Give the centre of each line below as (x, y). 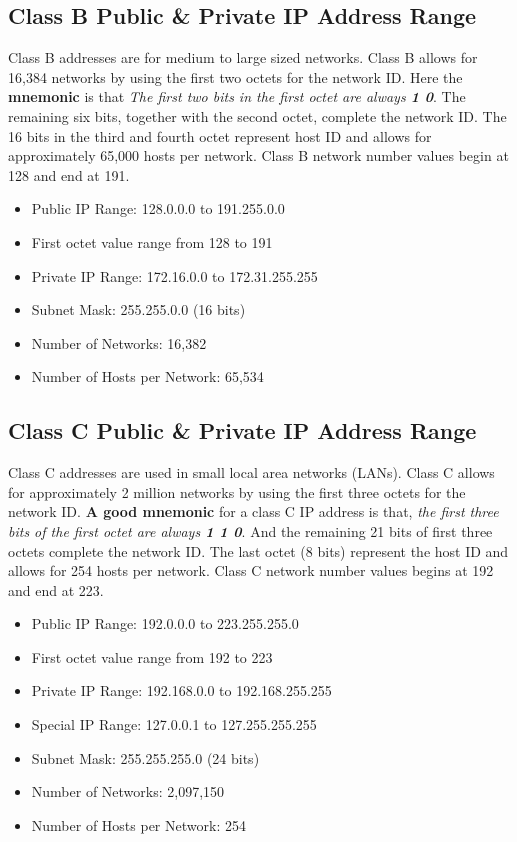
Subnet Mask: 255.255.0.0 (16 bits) (138, 309)
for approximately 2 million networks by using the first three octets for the (237, 491)
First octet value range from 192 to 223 (152, 656)
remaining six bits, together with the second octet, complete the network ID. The (257, 115)
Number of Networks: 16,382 (119, 342)
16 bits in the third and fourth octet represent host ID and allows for (220, 135)
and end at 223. (56, 589)
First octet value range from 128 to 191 (152, 241)
